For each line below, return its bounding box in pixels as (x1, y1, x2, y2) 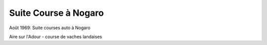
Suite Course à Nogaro (9, 7, 104, 18)
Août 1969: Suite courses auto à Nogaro (9, 25, 91, 31)
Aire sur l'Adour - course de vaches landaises (9, 34, 102, 40)
